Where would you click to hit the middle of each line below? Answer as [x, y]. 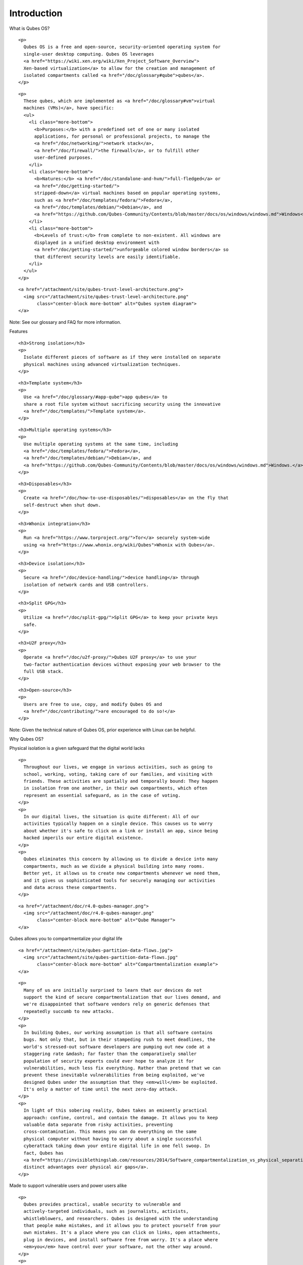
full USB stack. [44, 671]
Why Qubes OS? [27, 739]
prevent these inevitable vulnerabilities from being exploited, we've [114, 1075]
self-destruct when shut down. [62, 505]
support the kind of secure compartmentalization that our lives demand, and [122, 997]
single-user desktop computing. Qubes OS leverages [89, 54]
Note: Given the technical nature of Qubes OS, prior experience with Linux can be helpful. [103, 730]
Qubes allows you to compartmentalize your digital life [66, 939]
